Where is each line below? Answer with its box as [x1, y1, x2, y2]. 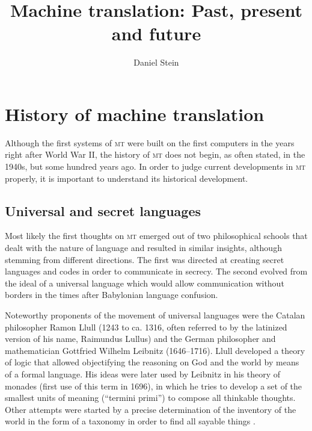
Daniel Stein [133, 56, 179, 69]
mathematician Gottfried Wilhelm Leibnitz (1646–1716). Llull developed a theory [5, 344, 305, 356]
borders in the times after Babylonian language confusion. [5, 288, 218, 301]
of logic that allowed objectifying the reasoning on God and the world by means [5, 356, 299, 368]
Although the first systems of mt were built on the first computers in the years [5, 136, 295, 149]
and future [111, 21, 201, 46]
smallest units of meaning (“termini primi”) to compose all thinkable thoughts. [5, 391, 296, 404]
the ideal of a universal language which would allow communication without [5, 276, 284, 289]
